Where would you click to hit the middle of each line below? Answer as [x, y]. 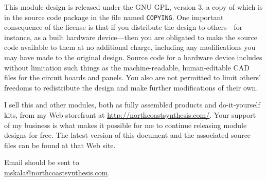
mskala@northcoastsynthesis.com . [57, 172]
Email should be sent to [42, 162]
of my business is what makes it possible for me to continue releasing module [126, 125]
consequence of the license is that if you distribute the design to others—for [123, 27]
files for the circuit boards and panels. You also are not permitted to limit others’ [132, 77]
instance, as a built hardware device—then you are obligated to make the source [131, 37]
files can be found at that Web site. [60, 145]
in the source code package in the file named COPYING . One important [114, 17]
